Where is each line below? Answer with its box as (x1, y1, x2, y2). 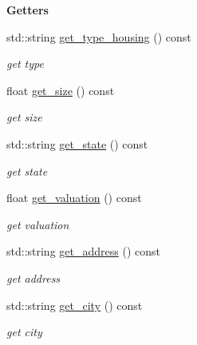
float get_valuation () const (6, 189, 142, 206)
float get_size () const (6, 81, 115, 98)
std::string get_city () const (6, 296, 143, 313)
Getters (6, 2, 49, 18)
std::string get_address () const (6, 243, 160, 260)
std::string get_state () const (6, 135, 148, 152)
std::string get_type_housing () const (6, 28, 191, 45)
